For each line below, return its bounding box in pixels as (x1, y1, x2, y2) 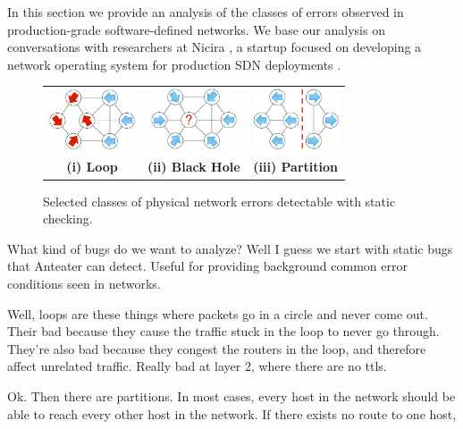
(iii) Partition (253, 157, 338, 176)
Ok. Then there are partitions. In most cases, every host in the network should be (7, 386, 456, 405)
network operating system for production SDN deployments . (7, 55, 341, 73)
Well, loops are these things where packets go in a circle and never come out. (7, 304, 428, 323)
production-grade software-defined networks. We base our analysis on (7, 20, 385, 38)
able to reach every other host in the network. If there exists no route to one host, (7, 404, 457, 423)
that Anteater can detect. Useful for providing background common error (7, 257, 408, 275)
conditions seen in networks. (7, 273, 161, 292)
